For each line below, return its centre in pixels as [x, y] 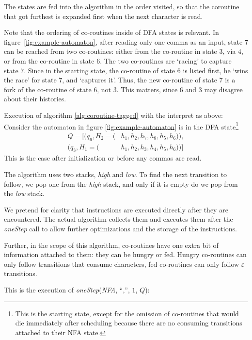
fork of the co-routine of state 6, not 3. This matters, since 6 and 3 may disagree [123, 89]
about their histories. [35, 99]
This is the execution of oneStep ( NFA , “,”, [67, 289]
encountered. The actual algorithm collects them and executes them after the [118, 219]
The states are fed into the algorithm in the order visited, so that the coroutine [122, 6]
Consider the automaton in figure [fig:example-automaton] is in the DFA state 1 [121, 126]
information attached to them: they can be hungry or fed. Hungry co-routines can [125, 254]
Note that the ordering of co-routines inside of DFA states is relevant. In [111, 32]
